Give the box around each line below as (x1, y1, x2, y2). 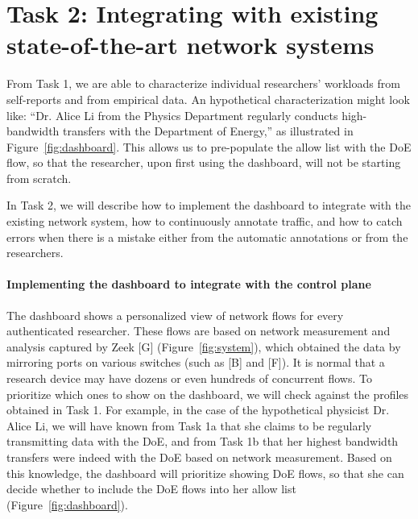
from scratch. (6, 169, 72, 186)
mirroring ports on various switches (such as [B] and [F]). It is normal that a (6, 354, 385, 371)
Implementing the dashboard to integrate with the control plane (6, 276, 371, 293)
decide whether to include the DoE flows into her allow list (6, 480, 296, 497)
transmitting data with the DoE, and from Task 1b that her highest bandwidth (6, 433, 399, 450)
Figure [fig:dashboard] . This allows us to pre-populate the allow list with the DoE (6, 138, 412, 155)
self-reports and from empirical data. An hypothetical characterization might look (6, 90, 410, 107)
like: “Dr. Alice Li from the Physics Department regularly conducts (6, 106, 338, 123)
